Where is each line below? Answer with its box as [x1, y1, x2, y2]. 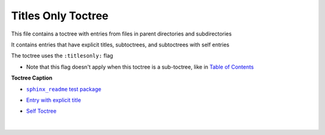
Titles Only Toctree [11, 9, 109, 22]
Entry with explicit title [26, 96, 81, 104]
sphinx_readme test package [26, 85, 102, 93]
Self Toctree [26, 107, 57, 115]
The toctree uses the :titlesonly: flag [11, 52, 114, 60]
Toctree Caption [11, 74, 53, 81]
